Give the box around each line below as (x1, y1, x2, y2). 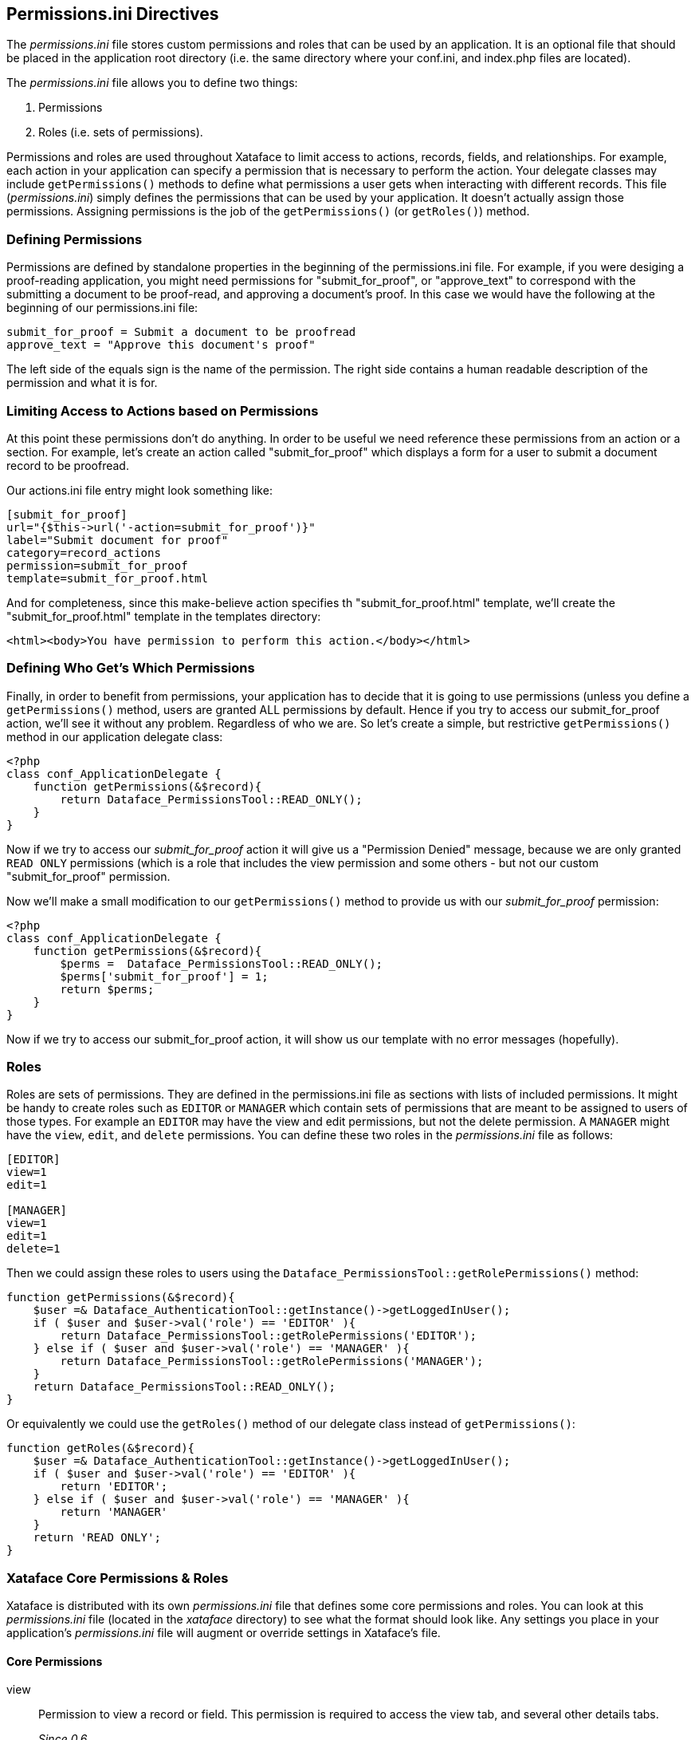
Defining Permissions (6, 231, 143, 247)
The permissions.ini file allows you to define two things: (6, 76, 298, 90)
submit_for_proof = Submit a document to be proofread (6, 326, 356, 339)
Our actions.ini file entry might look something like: (6, 483, 273, 497)
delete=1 (6, 1242, 61, 1256)
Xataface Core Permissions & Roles (6, 1569, 229, 1586)
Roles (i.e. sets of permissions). (38, 125, 203, 140)
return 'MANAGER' (60, 1505, 168, 1519)
